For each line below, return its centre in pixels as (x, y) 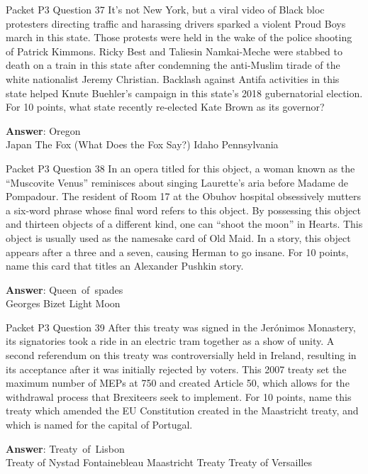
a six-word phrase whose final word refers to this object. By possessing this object (183, 210)
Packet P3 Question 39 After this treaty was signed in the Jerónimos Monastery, (181, 327)
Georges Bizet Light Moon (63, 303)
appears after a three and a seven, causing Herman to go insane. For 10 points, (177, 252)
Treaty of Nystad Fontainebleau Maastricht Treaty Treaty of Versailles (159, 462)
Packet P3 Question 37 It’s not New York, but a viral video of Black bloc (165, 9)
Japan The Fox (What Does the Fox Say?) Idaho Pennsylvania (142, 144)
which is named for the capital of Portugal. (99, 425)
